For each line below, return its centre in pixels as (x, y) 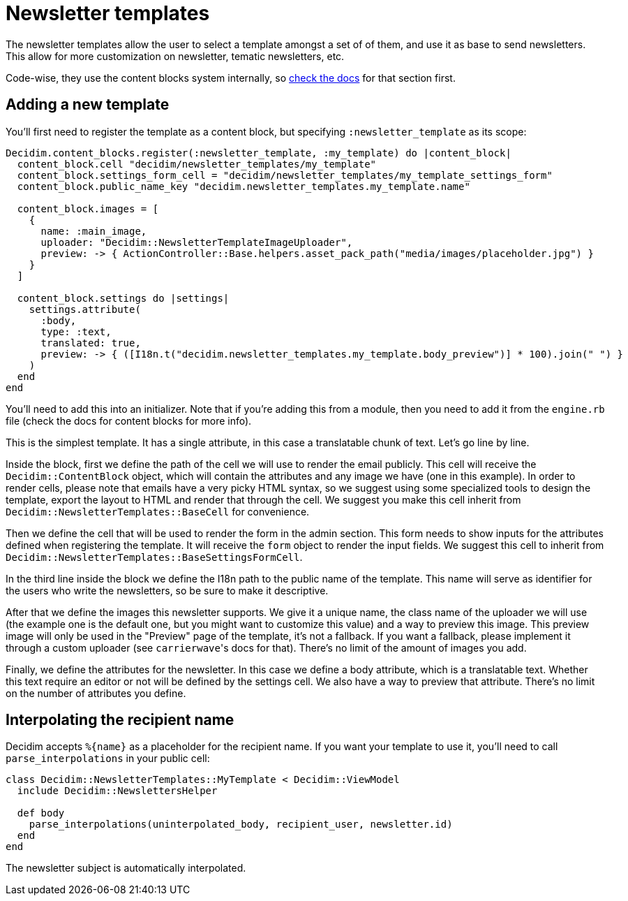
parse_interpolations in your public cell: (108, 759)
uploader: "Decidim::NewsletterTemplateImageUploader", (197, 242)
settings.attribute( (85, 309)
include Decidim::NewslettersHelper (117, 791)
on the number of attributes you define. (96, 693)
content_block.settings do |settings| (123, 298)
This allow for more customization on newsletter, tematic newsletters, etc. (175, 56)
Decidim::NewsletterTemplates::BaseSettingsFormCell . (154, 557)
